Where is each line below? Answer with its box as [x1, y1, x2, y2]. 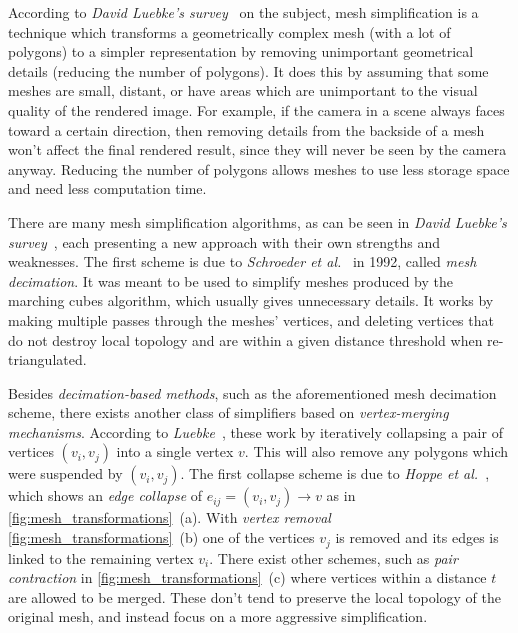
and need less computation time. [8, 178, 207, 199]
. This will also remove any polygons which [244, 441, 509, 462]
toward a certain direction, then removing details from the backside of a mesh [8, 119, 485, 140]
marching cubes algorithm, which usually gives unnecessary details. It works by [8, 290, 494, 311]
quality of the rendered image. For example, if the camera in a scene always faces [8, 99, 505, 120]
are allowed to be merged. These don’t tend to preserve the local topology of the [8, 586, 501, 607]
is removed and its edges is [335, 527, 499, 548]
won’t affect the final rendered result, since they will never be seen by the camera [8, 139, 507, 160]
